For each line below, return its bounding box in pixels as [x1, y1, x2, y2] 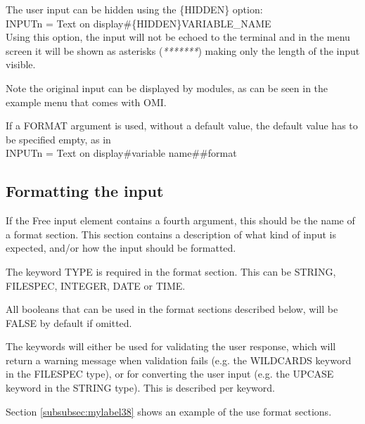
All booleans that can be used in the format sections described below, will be [6, 302, 338, 316]
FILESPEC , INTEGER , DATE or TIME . [6, 278, 186, 293]
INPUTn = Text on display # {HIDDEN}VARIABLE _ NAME [6, 15, 271, 30]
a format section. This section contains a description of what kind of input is [6, 226, 336, 241]
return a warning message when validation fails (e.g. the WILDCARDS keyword [6, 352, 352, 367]
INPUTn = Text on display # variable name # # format [6, 146, 237, 160]
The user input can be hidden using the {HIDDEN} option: [6, 2, 263, 16]
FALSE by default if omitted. [6, 315, 132, 330]
